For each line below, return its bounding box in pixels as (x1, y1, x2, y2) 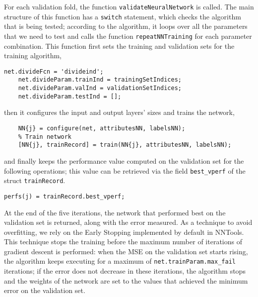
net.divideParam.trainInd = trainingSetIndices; (18, 76, 182, 84)
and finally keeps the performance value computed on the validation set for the (4, 155, 244, 166)
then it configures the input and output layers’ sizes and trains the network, (4, 107, 235, 117)
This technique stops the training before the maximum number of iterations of (4, 236, 242, 247)
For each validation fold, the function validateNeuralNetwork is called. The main (4, 1, 254, 11)
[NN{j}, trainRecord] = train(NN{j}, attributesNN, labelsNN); (18, 141, 232, 149)
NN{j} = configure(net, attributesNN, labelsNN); (18, 124, 186, 132)
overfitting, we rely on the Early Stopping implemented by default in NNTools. (4, 226, 244, 237)
